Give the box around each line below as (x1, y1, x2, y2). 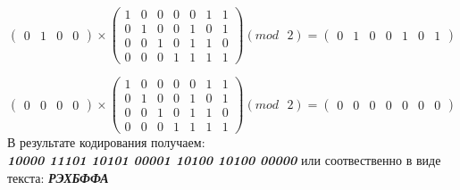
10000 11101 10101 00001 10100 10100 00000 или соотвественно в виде (7, 150, 441, 169)
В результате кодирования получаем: (7, 133, 205, 152)
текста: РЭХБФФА (7, 168, 109, 186)
